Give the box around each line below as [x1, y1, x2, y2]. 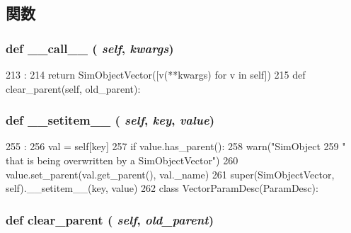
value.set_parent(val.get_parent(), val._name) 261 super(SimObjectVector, [6, 166, 335, 181]
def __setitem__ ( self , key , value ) [6, 111, 215, 129]
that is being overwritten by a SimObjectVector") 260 [6, 153, 238, 167]
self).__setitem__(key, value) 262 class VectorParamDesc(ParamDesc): [6, 181, 318, 195]
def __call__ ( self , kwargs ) [6, 39, 174, 57]
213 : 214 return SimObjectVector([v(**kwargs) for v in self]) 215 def [6, 67, 306, 81]
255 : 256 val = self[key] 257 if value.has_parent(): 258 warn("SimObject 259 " [6, 139, 346, 154]
